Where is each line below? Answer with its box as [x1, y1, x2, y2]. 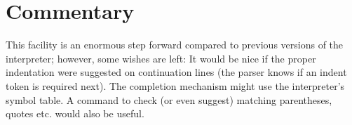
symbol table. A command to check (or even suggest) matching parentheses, [6, 92, 332, 107]
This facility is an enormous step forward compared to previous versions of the [6, 37, 344, 52]
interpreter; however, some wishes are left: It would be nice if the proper [6, 51, 316, 65]
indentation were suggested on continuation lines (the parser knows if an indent [6, 65, 347, 79]
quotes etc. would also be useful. [6, 106, 144, 121]
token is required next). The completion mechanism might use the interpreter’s [6, 78, 345, 93]
